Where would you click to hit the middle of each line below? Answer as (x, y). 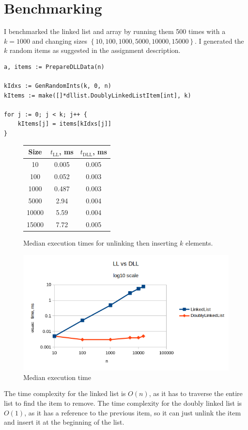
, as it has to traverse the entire (196, 393)
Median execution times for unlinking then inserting (101, 243)
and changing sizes (60, 41)
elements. (199, 243)
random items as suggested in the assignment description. (95, 50)
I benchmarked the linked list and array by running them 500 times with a (115, 31)
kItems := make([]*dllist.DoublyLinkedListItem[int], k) (98, 95)
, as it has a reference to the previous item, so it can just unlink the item (133, 412)
